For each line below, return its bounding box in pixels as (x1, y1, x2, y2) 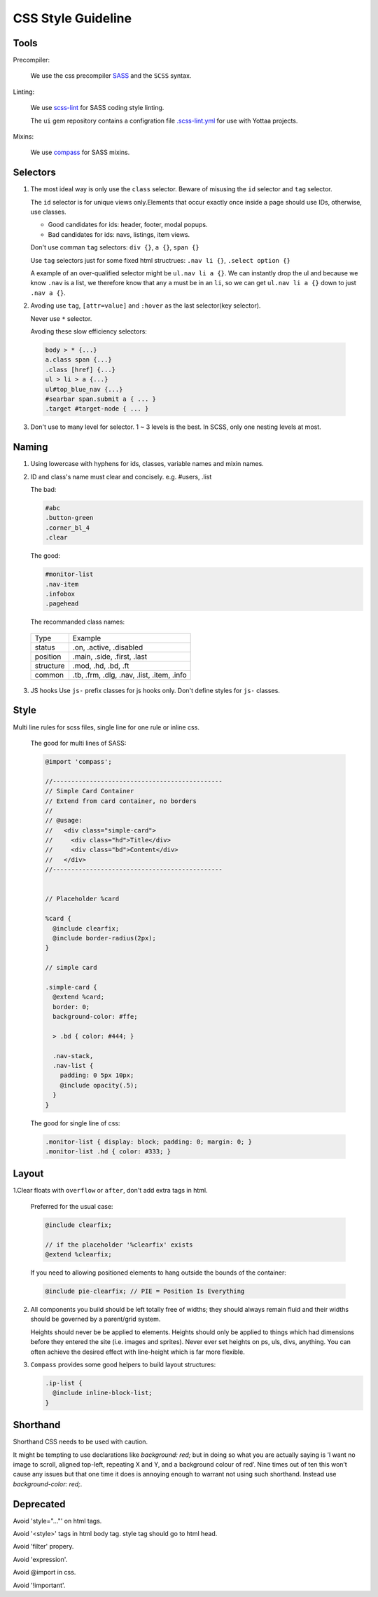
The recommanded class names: (30, 617, 125, 626)
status (34, 642, 55, 652)
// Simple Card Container (45, 787, 134, 795)
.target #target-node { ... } (45, 405, 149, 413)
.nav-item (45, 580, 79, 588)
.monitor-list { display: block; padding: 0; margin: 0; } (45, 1137, 252, 1146)
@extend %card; (52, 993, 105, 1001)
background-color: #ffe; (52, 1013, 138, 1021)
